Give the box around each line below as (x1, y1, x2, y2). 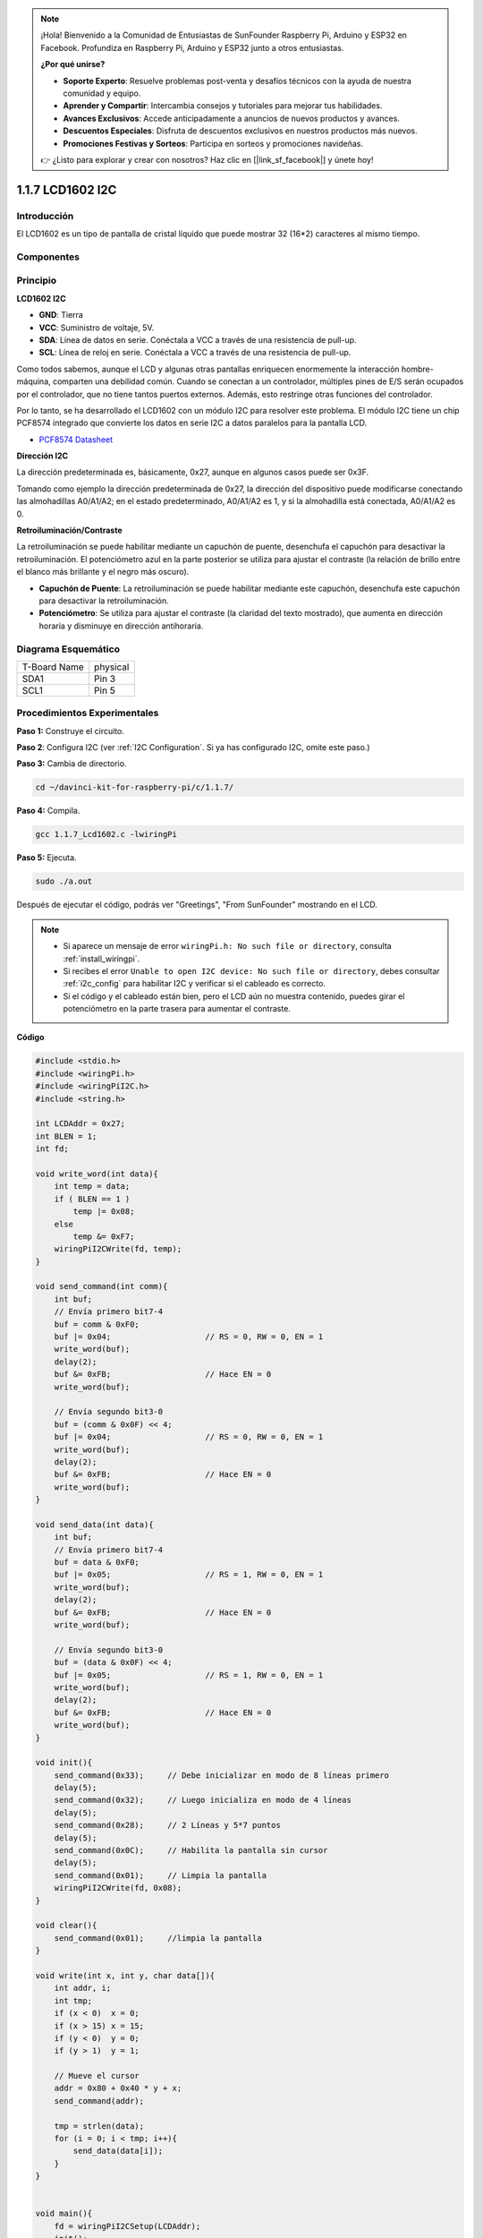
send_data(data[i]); (72, 2146, 164, 2157)
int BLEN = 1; (35, 1131, 97, 1141)
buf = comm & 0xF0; (54, 1319, 140, 1329)
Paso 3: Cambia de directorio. (16, 758, 127, 769)
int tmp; (54, 1995, 93, 2005)
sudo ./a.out (35, 876, 93, 886)
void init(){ (35, 1757, 93, 1768)
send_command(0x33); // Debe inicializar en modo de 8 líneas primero (54, 1770, 389, 1781)
